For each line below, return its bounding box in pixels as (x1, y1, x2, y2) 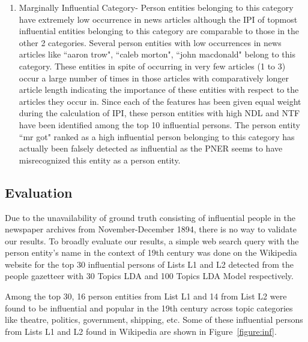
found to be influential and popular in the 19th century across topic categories (5, 301, 293, 314)
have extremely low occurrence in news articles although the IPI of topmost (19, 13, 298, 25)
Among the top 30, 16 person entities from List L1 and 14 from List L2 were (5, 290, 287, 302)
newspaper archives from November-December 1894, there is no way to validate (5, 223, 297, 235)
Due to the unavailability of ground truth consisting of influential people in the (5, 211, 295, 223)
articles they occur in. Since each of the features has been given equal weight (19, 95, 301, 107)
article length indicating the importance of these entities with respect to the (19, 83, 299, 96)
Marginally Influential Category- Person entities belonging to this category (19, 1, 294, 13)
